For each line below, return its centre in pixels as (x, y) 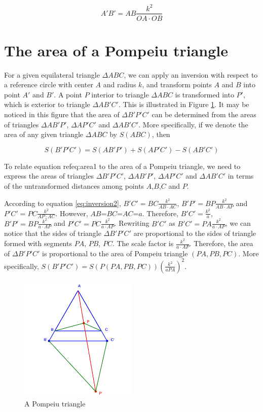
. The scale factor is (143, 243)
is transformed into (204, 94)
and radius (120, 84)
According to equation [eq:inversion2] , (63, 203)
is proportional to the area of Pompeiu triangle (115, 253)
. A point (68, 94)
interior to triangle (120, 94)
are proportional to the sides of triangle (195, 233)
